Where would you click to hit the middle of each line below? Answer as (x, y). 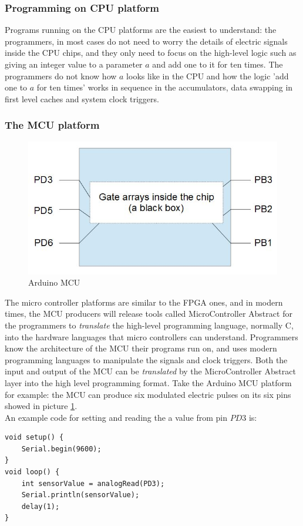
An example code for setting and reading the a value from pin (116, 417)
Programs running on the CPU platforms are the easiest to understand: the (141, 30)
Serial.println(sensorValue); (80, 495)
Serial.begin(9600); (61, 449)
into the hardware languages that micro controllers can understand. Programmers (151, 336)
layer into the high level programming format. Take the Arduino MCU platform (148, 382)
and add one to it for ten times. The (218, 64)
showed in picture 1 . (41, 406)
